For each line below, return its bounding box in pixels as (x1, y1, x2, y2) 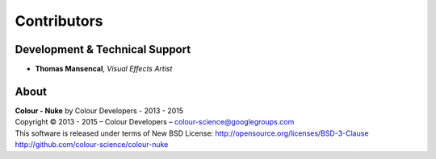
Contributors (15, 12, 104, 30)
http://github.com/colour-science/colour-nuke (15, 140, 169, 149)
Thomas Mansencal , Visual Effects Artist (35, 64, 173, 74)
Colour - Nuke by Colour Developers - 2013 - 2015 (15, 105, 184, 116)
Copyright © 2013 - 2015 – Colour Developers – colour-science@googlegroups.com (15, 117, 295, 127)
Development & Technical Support (15, 43, 191, 56)
